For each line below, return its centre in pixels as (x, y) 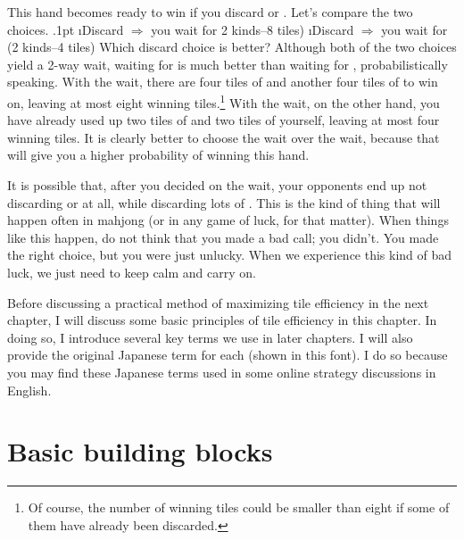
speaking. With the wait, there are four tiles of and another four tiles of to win (223, 82)
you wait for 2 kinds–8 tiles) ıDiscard (253, 29)
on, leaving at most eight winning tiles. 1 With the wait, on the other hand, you (224, 101)
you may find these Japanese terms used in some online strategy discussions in (222, 372)
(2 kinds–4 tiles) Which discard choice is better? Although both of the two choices (232, 47)
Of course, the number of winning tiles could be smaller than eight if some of (239, 507)
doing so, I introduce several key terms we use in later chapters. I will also (210, 337)
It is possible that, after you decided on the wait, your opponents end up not (217, 185)
